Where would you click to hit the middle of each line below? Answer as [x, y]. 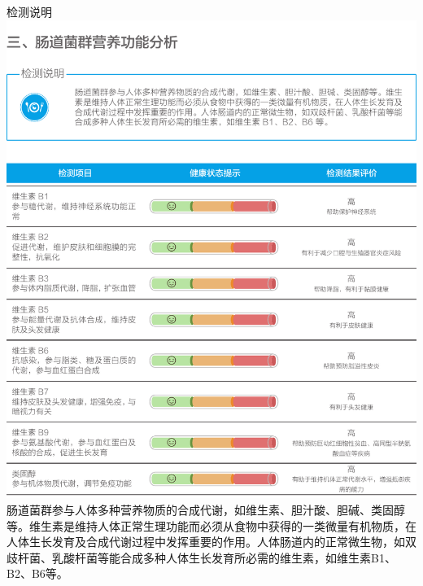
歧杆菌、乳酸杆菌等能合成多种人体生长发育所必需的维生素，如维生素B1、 [201, 557]
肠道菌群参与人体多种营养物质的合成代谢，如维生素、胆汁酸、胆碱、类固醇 [206, 509]
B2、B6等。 [37, 573]
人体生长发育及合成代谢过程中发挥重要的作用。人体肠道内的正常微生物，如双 [211, 542]
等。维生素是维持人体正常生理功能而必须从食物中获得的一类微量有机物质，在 [211, 525]
